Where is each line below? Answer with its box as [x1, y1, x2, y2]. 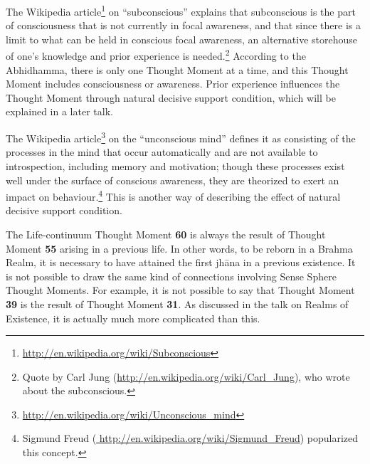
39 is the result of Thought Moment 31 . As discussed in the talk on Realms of [6, 296, 349, 311]
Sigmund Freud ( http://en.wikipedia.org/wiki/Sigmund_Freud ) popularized [22, 431, 359, 445]
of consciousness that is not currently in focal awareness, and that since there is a [6, 18, 361, 33]
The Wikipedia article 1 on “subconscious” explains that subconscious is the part [6, 2, 356, 19]
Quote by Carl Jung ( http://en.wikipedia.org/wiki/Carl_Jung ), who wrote [22, 369, 350, 384]
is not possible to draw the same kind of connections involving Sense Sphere [6, 268, 337, 283]
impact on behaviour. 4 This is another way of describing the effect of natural [6, 187, 341, 204]
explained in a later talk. [6, 104, 113, 119]
